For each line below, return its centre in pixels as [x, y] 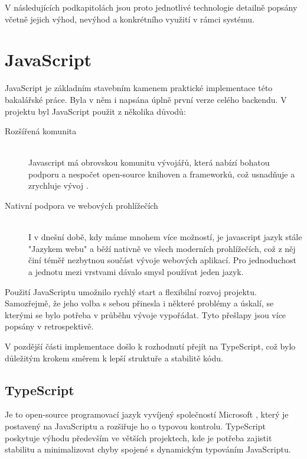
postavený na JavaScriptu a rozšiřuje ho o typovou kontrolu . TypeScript [135, 426]
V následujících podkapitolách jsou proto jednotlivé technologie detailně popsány [151, 7]
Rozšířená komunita [41, 131]
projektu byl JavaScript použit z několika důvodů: [95, 111]
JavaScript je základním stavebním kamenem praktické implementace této [139, 88]
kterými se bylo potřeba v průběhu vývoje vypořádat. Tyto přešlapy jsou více [146, 314]
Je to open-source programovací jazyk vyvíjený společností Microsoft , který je [147, 414]
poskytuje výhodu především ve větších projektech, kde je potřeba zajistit [138, 437]
